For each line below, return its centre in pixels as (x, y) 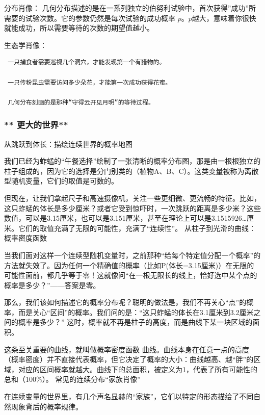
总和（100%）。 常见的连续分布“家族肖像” (72, 379)
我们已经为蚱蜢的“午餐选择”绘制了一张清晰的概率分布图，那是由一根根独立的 (132, 161)
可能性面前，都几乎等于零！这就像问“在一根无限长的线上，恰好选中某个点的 (131, 275)
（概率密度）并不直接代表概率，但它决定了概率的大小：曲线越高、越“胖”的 (129, 359)
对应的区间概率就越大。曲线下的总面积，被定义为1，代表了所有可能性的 (138, 369)
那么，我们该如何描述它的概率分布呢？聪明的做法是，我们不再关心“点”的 (125, 302)
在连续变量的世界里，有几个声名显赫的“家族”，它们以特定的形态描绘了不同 (129, 396)
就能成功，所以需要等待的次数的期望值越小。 (79, 28)
